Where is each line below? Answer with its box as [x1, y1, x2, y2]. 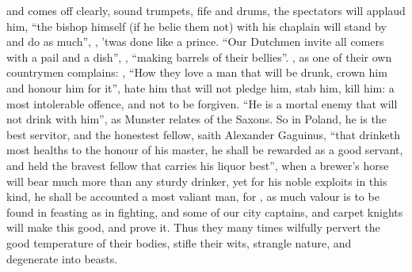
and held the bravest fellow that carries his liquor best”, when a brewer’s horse [6, 157, 389, 173]
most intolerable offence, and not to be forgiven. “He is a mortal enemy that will [6, 95, 398, 111]
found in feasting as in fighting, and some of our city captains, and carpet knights [6, 203, 403, 220]
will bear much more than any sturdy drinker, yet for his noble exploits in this [6, 172, 387, 189]
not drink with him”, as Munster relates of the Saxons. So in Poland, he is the [6, 111, 387, 127]
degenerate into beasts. [6, 250, 118, 266]
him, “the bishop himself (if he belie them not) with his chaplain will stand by [6, 17, 387, 34]
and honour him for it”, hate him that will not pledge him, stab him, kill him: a [6, 79, 395, 96]
